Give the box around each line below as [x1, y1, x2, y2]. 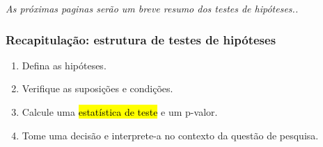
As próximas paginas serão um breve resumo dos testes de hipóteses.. [6, 1, 299, 15]
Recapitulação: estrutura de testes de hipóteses [6, 31, 276, 48]
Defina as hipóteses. [22, 58, 107, 72]
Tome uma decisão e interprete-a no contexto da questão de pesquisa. [22, 128, 319, 142]
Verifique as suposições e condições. [22, 81, 173, 96]
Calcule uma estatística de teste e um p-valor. [22, 105, 218, 119]
